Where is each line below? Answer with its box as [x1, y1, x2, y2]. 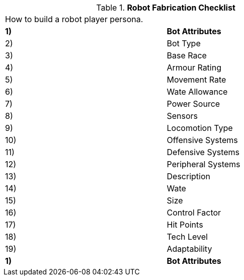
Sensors [167, 111, 198, 121]
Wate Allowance [167, 87, 228, 97]
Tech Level [167, 232, 208, 242]
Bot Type [167, 38, 201, 48]
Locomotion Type [167, 123, 233, 133]
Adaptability [167, 244, 212, 254]
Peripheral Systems [167, 159, 240, 169]
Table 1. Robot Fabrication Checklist [96, 3, 235, 13]
